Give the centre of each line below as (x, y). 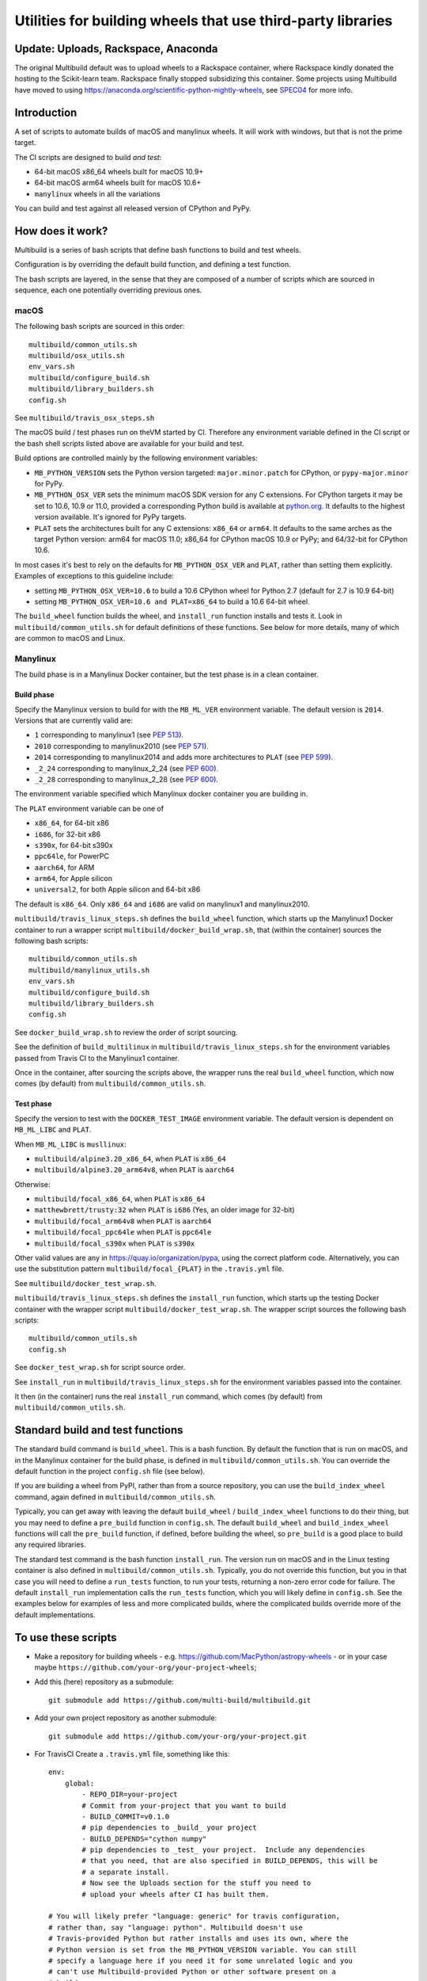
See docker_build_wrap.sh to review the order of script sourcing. (126, 1032)
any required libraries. (50, 1544)
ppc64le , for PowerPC (72, 857)
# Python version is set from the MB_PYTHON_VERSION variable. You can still (203, 1950)
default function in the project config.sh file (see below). (110, 1471)
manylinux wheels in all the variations (98, 193)
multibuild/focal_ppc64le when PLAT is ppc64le (123, 1232)
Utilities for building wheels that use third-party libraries (204, 21)
